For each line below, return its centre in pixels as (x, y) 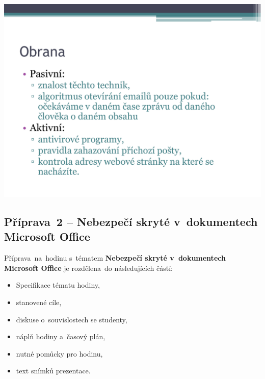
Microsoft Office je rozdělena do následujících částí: (88, 268)
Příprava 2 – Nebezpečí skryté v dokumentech (131, 221)
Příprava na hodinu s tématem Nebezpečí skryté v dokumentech (115, 258)
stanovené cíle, (39, 302)
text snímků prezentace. (53, 371)
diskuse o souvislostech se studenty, (72, 319)
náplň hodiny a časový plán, (61, 336)
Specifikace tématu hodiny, (58, 285)
